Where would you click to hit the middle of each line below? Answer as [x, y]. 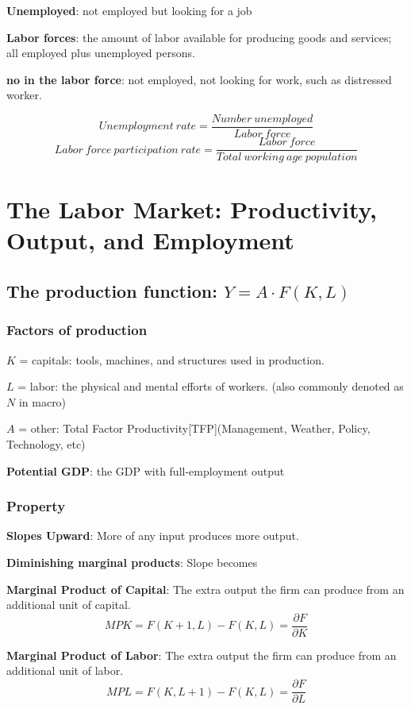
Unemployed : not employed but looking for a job [129, 10]
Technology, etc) [46, 444]
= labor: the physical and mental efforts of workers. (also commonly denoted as [211, 386]
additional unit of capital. [69, 605]
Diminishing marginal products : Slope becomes [132, 563]
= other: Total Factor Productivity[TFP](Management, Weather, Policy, [194, 428]
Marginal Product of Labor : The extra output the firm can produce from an [202, 655]
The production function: [112, 291]
